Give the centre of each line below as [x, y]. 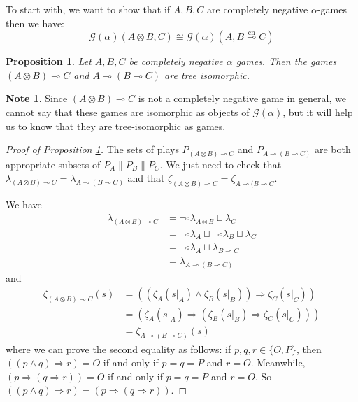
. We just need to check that [221, 164]
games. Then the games [286, 61]
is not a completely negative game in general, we [242, 98]
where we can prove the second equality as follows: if [119, 349]
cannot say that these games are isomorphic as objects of [128, 112]
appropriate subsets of [53, 164]
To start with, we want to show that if [88, 9]
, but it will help [318, 112]
